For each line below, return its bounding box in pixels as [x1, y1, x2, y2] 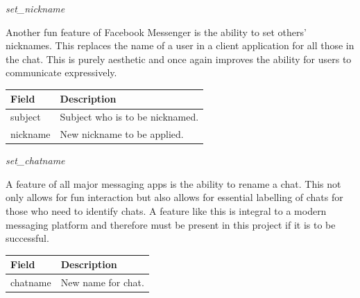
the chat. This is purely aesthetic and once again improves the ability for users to [6, 51, 352, 66]
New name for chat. [60, 275, 144, 290]
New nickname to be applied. [60, 127, 184, 141]
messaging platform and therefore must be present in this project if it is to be [6, 217, 336, 231]
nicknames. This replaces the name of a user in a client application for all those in [6, 38, 354, 53]
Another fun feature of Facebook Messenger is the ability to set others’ [6, 24, 307, 39]
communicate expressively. [6, 65, 117, 80]
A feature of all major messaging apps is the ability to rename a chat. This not [6, 176, 341, 191]
